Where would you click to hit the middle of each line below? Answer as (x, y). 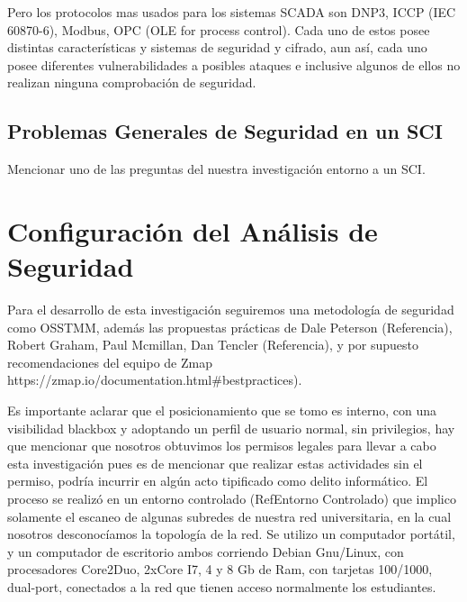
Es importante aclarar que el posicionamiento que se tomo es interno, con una (222, 410)
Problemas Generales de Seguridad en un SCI (225, 131)
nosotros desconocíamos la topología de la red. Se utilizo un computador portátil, (231, 534)
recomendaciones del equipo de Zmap (110, 362)
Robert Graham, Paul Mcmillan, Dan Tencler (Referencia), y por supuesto (213, 345)
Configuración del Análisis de (193, 230)
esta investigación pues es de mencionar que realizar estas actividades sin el (215, 463)
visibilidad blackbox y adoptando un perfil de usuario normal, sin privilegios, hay (231, 428)
